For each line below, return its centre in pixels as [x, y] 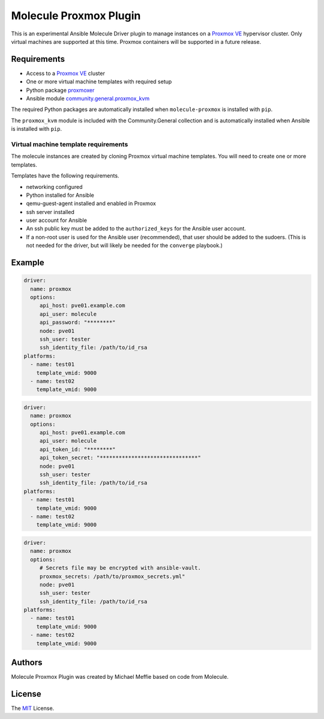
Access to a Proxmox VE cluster [65, 73]
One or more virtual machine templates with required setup [99, 82]
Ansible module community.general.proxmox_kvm [88, 98]
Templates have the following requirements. [65, 176]
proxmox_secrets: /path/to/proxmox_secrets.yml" [112, 576]
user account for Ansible [56, 220]
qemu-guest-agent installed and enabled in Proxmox [91, 203]
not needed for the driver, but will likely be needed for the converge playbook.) [124, 245]
